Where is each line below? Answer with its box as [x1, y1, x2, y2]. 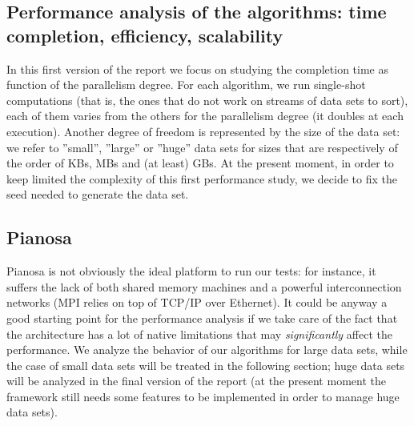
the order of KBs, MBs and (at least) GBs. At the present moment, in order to [6, 155, 394, 171]
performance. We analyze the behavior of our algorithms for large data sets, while [6, 341, 408, 358]
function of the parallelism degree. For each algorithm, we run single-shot [6, 76, 366, 93]
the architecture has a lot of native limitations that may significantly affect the [6, 325, 392, 342]
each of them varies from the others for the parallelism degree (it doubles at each [6, 107, 404, 124]
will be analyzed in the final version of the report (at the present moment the [6, 372, 386, 389]
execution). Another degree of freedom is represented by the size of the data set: [6, 123, 400, 139]
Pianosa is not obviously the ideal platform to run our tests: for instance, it [6, 263, 376, 279]
